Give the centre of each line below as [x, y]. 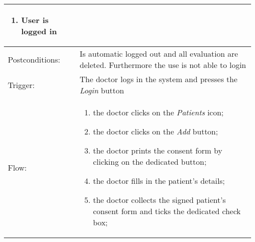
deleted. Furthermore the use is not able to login [163, 65]
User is [35, 20]
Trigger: [21, 85]
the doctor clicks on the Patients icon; [158, 112]
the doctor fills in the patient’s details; [159, 181]
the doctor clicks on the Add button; [155, 131]
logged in [39, 31]
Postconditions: [34, 59]
